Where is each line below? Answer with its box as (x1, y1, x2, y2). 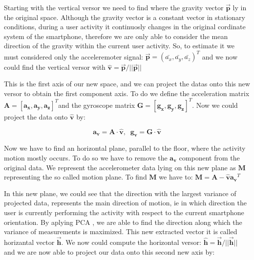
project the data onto (4, 111, 68, 121)
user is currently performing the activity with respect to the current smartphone (4, 207, 244, 217)
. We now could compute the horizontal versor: (61, 237, 202, 247)
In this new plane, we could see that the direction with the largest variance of (4, 188, 236, 198)
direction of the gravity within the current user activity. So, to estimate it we (4, 40, 235, 51)
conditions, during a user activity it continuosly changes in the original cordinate (4, 21, 246, 32)
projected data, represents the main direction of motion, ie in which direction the (4, 198, 247, 208)
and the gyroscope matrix (58, 100, 135, 110)
